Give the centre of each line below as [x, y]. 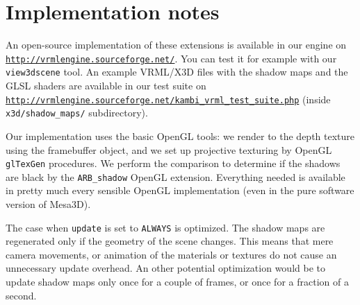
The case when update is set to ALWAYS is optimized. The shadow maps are [165, 227]
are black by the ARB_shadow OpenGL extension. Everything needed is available [175, 176]
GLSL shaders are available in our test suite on [106, 86]
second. [21, 295]
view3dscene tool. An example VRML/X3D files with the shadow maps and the [177, 72]
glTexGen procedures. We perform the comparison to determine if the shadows [173, 163]
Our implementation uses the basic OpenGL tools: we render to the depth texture [180, 136]
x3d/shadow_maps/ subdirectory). [77, 113]
